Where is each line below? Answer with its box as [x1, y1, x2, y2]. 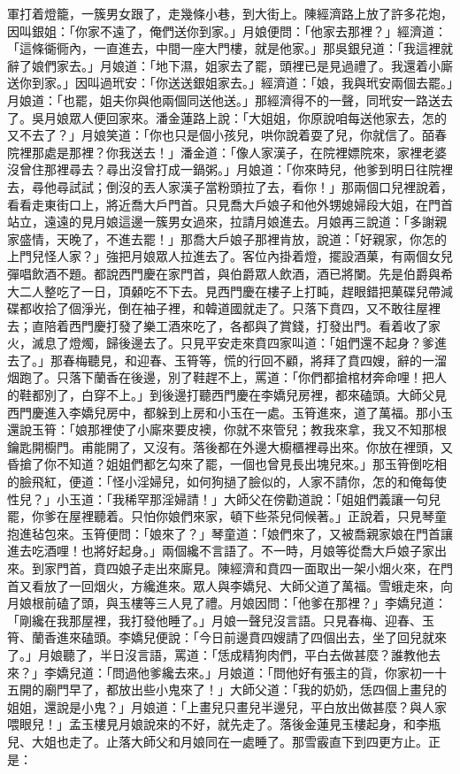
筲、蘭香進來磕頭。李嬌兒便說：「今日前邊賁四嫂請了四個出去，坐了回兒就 [7, 628, 434, 647]
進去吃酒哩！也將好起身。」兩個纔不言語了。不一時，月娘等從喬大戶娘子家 [7, 541, 434, 560]
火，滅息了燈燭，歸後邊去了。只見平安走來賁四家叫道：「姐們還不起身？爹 [7, 333, 434, 352]
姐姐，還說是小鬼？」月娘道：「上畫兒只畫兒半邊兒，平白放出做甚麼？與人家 [7, 697, 447, 716]
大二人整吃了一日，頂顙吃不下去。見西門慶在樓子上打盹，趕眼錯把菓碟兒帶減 [7, 281, 453, 300]
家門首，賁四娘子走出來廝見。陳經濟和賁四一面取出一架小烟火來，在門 [43, 559, 453, 577]
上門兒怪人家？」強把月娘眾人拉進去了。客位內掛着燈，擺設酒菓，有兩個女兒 [7, 247, 453, 265]
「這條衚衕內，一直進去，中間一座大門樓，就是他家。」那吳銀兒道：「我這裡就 [7, 39, 453, 57]
